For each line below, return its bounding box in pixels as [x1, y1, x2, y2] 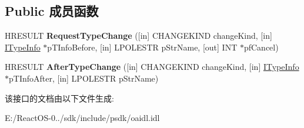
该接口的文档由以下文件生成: [5, 92, 114, 104]
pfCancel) [243, 41, 279, 53]
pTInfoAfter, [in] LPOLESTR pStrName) [9, 72, 159, 84]
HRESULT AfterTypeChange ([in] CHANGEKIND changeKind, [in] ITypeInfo [5, 60, 299, 73]
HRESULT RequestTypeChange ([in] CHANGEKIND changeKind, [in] [5, 29, 272, 42]
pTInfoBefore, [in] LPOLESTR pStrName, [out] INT [47, 41, 238, 53]
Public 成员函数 [5, 2, 99, 20]
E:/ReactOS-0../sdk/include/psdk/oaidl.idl [5, 112, 160, 124]
